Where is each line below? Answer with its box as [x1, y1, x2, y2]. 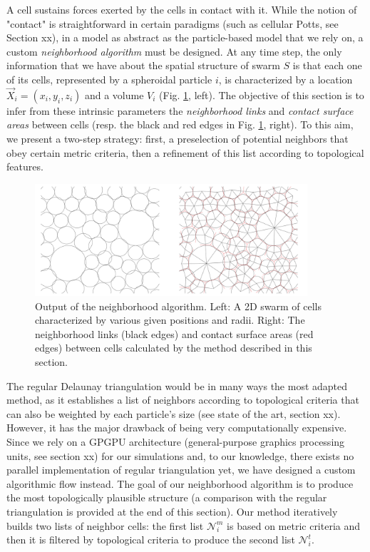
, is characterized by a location [218, 71, 353, 86]
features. [6, 159, 43, 174]
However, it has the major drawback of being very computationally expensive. [6, 420, 347, 435]
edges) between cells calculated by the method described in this [35, 340, 312, 355]
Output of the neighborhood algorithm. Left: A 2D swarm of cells [35, 298, 322, 313]
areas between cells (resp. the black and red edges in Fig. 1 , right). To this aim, [6, 117, 354, 132]
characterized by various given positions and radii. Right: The [35, 312, 305, 327]
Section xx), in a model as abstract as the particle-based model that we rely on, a [6, 30, 364, 45]
